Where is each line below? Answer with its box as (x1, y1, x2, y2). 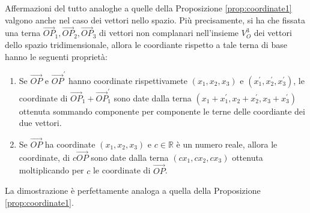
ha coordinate (44, 138, 96, 151)
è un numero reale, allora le (176, 138, 278, 151)
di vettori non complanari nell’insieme (99, 26, 239, 39)
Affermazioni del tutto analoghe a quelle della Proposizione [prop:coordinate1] (5, 2, 292, 14)
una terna (5, 26, 41, 39)
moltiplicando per (19, 164, 84, 176)
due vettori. (19, 116, 62, 129)
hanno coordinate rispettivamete (68, 74, 187, 86)
